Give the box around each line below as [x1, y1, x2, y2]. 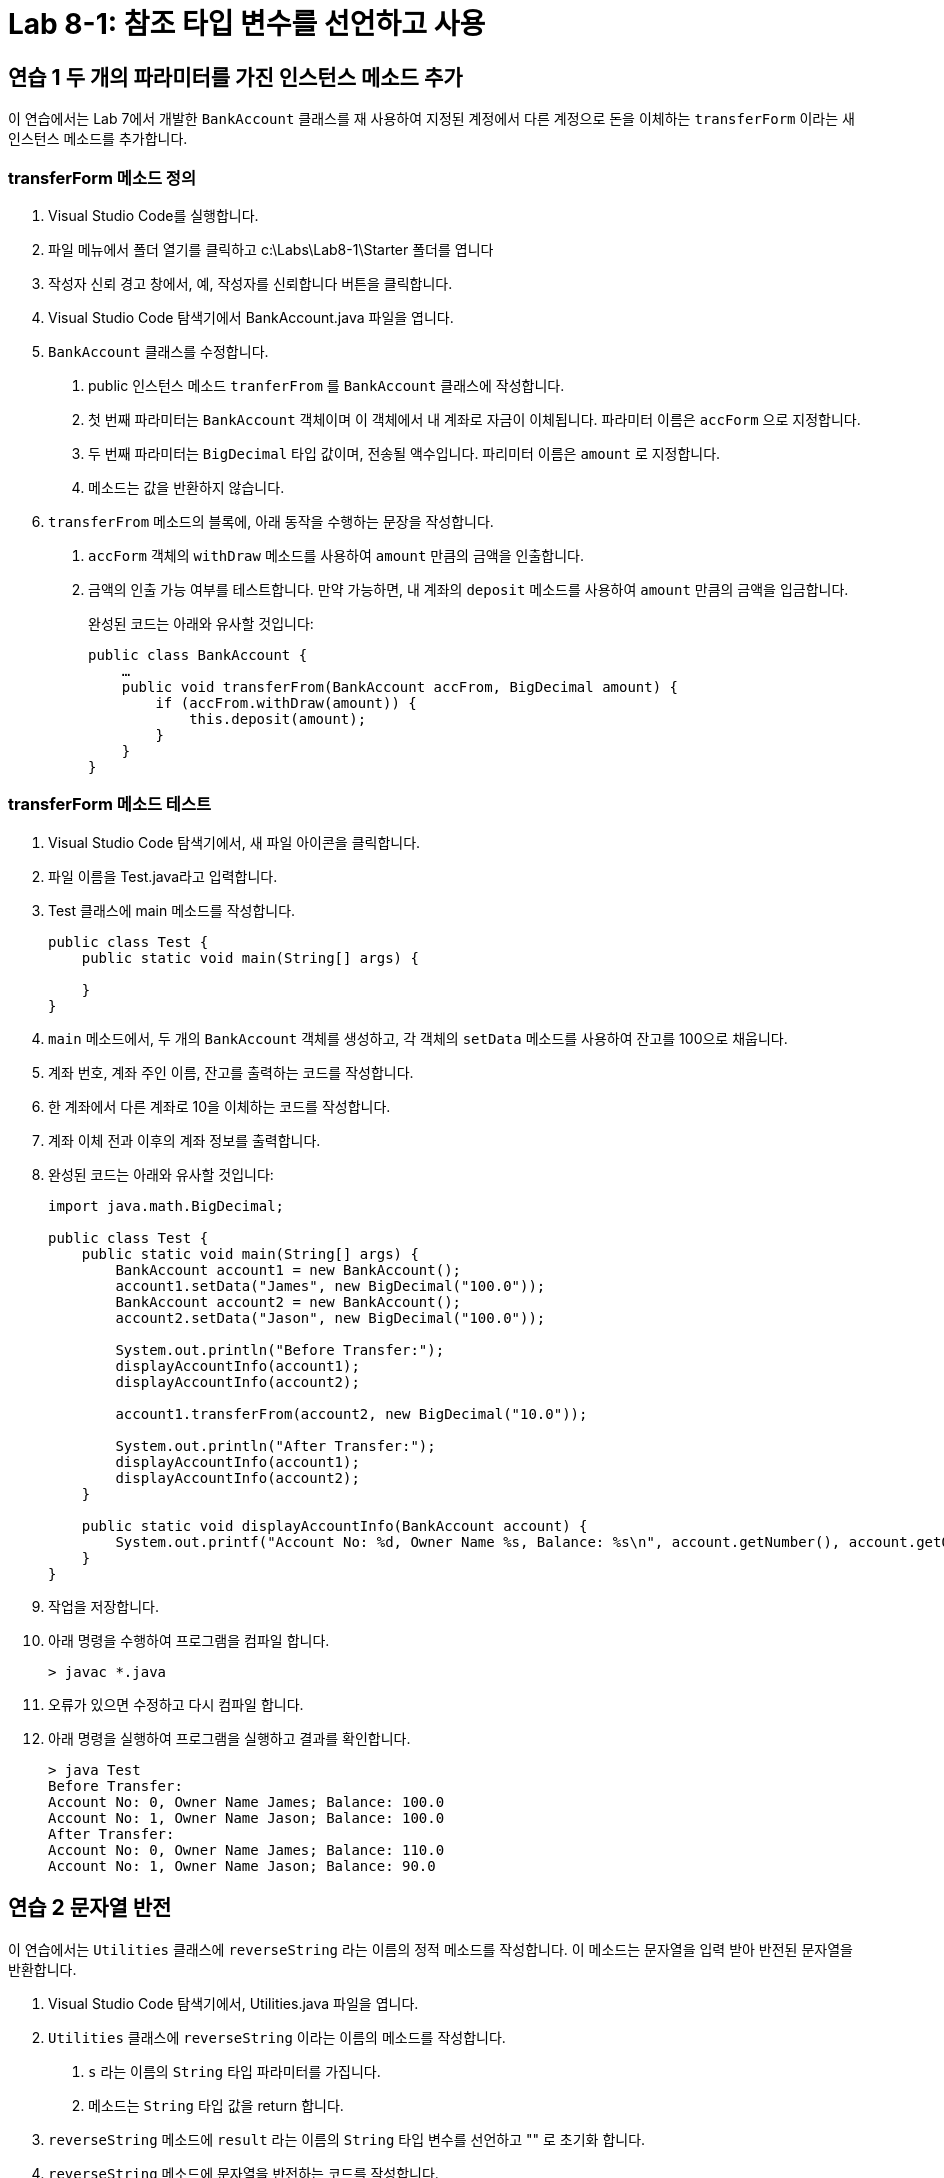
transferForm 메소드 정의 [8, 167, 196, 188]
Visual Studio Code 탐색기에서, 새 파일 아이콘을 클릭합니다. [48, 833, 421, 851]
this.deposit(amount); [189, 710, 367, 727]
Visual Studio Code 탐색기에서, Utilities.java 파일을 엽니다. [48, 1994, 419, 2012]
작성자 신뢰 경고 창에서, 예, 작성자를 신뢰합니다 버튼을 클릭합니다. [48, 274, 453, 292]
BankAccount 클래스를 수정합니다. [48, 342, 269, 360]
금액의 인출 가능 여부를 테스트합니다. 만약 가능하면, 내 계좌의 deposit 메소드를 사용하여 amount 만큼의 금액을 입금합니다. [88, 580, 849, 598]
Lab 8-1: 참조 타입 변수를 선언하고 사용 [8, 7, 486, 41]
